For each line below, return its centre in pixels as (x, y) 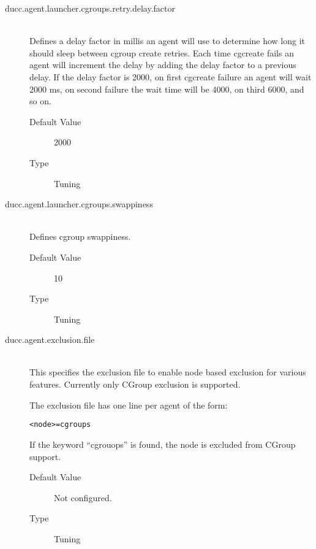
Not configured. (83, 497)
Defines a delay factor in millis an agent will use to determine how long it (167, 41)
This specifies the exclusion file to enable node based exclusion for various (168, 372)
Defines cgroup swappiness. (80, 236)
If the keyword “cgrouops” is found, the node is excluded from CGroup (163, 444)
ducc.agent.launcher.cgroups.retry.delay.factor (90, 8)
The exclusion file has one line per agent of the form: (129, 405)
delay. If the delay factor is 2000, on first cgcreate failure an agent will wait (171, 76)
